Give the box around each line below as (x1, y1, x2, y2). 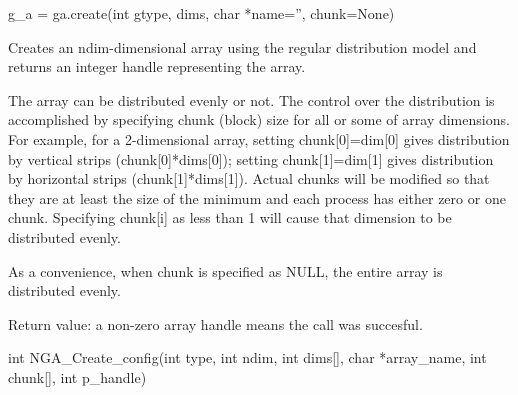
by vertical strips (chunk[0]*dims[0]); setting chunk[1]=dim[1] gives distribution (8, 148, 494, 169)
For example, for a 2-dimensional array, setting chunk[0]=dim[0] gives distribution (8, 128, 510, 149)
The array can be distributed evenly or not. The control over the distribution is (8, 89, 495, 110)
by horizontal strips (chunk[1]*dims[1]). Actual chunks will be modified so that (8, 168, 490, 189)
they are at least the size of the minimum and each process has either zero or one (8, 187, 506, 208)
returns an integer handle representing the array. (8, 56, 306, 77)
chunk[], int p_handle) (8, 366, 147, 387)
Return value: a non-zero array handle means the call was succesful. (8, 313, 423, 334)
